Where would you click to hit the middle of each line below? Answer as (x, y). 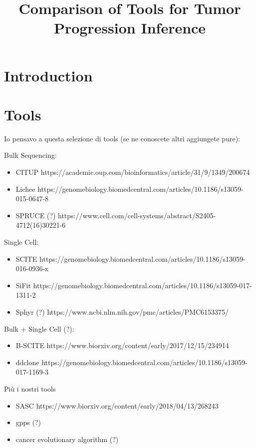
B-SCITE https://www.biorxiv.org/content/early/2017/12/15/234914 (122, 345)
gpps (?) (28, 422)
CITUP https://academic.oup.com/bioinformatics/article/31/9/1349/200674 (133, 172)
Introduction (48, 75)
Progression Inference (130, 28)
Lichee (25, 189)
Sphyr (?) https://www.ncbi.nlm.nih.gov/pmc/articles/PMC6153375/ (122, 312)
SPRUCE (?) (36, 215)
